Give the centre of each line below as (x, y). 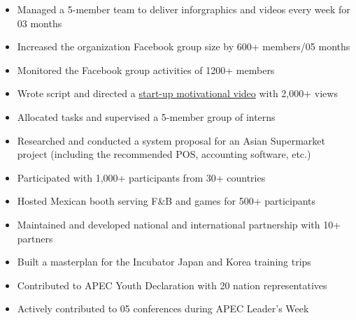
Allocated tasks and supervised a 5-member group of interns (146, 116)
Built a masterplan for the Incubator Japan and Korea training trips (164, 262)
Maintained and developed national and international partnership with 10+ (179, 224)
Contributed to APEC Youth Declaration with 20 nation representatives (172, 285)
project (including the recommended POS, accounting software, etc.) (164, 154)
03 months (40, 23)
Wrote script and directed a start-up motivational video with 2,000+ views (177, 93)
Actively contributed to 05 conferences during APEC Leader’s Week (163, 308)
